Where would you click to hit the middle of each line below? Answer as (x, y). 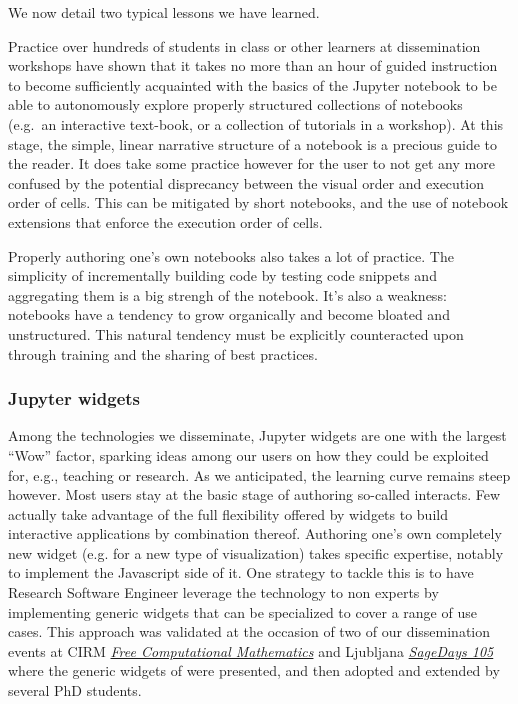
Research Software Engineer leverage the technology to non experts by (223, 592)
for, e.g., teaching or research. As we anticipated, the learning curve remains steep (259, 474)
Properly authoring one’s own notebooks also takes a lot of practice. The (231, 255)
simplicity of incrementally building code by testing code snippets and (222, 275)
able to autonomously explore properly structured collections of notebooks (235, 104)
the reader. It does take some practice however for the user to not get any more (251, 163)
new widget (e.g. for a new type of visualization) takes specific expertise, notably (256, 552)
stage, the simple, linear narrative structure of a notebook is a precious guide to (253, 143)
